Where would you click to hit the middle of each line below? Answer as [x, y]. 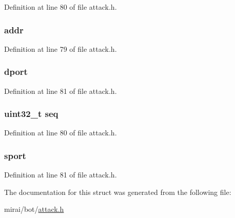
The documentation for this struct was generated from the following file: [118, 192]
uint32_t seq [31, 114]
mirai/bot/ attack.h [34, 209]
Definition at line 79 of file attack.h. [61, 48]
